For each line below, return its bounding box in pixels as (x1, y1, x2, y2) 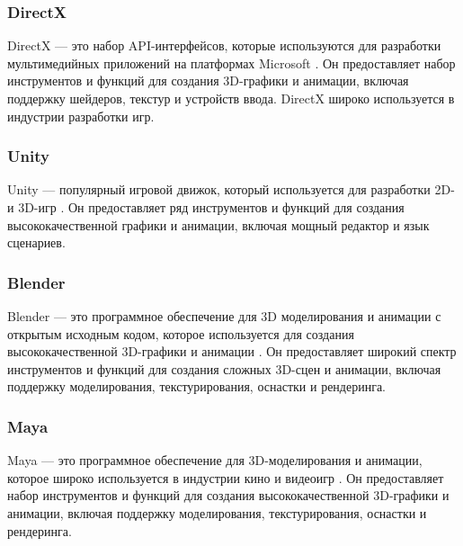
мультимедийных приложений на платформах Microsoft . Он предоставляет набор (7, 53, 456, 72)
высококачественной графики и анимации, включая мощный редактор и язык (7, 215, 430, 234)
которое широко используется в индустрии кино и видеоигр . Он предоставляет (7, 468, 444, 487)
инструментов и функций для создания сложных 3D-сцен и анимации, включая (7, 359, 441, 378)
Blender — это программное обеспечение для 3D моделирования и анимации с (7, 307, 441, 325)
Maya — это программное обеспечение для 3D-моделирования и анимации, (7, 451, 423, 470)
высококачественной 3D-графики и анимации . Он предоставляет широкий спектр (7, 342, 457, 361)
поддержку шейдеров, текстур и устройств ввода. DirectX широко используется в (7, 89, 455, 107)
